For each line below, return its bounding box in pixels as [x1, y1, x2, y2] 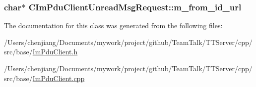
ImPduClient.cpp [32, 73, 85, 83]
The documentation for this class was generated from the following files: [4, 20, 223, 31]
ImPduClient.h [32, 46, 78, 57]
